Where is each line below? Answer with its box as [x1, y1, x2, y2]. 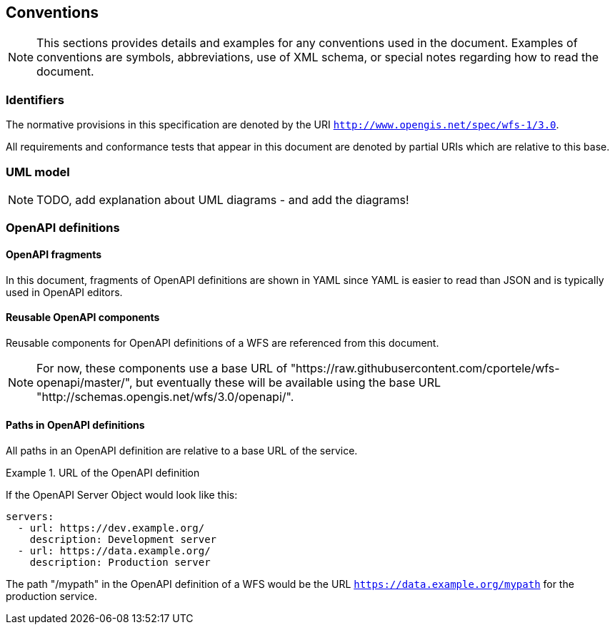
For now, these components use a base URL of [36, 360, 288, 375]
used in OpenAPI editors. [6, 285, 123, 298]
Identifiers [6, 92, 64, 107]
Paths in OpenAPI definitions [6, 419, 145, 432]
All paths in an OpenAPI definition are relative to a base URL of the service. [6, 444, 358, 457]
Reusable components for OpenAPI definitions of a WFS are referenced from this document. [6, 336, 439, 349]
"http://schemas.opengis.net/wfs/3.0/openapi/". [36, 389, 294, 404]
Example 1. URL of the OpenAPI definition [6, 466, 200, 479]
